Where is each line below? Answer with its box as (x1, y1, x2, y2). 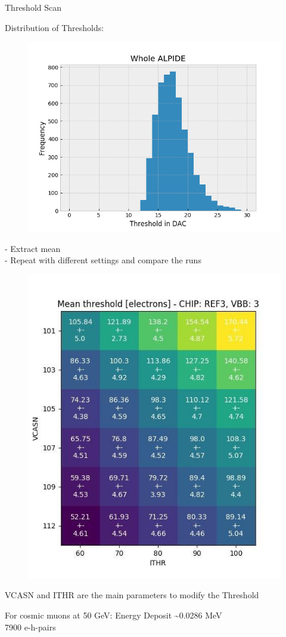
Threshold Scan (5, 1, 62, 13)
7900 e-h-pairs (5, 620, 56, 633)
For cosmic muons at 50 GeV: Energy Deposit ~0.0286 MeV (5, 608, 222, 621)
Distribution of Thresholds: (5, 21, 104, 33)
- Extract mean (5, 242, 61, 254)
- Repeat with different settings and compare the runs (5, 254, 201, 266)
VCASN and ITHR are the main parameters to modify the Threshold (5, 589, 259, 601)
